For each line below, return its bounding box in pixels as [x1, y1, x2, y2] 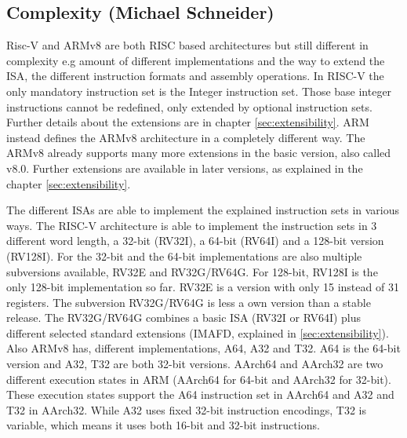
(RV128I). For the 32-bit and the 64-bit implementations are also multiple [6, 247, 362, 264]
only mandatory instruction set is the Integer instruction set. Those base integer [6, 82, 392, 99]
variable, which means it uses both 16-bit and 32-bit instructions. [6, 417, 320, 433]
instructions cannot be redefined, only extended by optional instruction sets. [6, 98, 372, 115]
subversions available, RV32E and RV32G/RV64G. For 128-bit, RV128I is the [6, 263, 378, 279]
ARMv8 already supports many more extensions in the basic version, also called [6, 144, 391, 161]
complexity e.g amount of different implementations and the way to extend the [6, 52, 385, 68]
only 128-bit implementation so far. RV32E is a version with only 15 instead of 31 [6, 279, 399, 295]
